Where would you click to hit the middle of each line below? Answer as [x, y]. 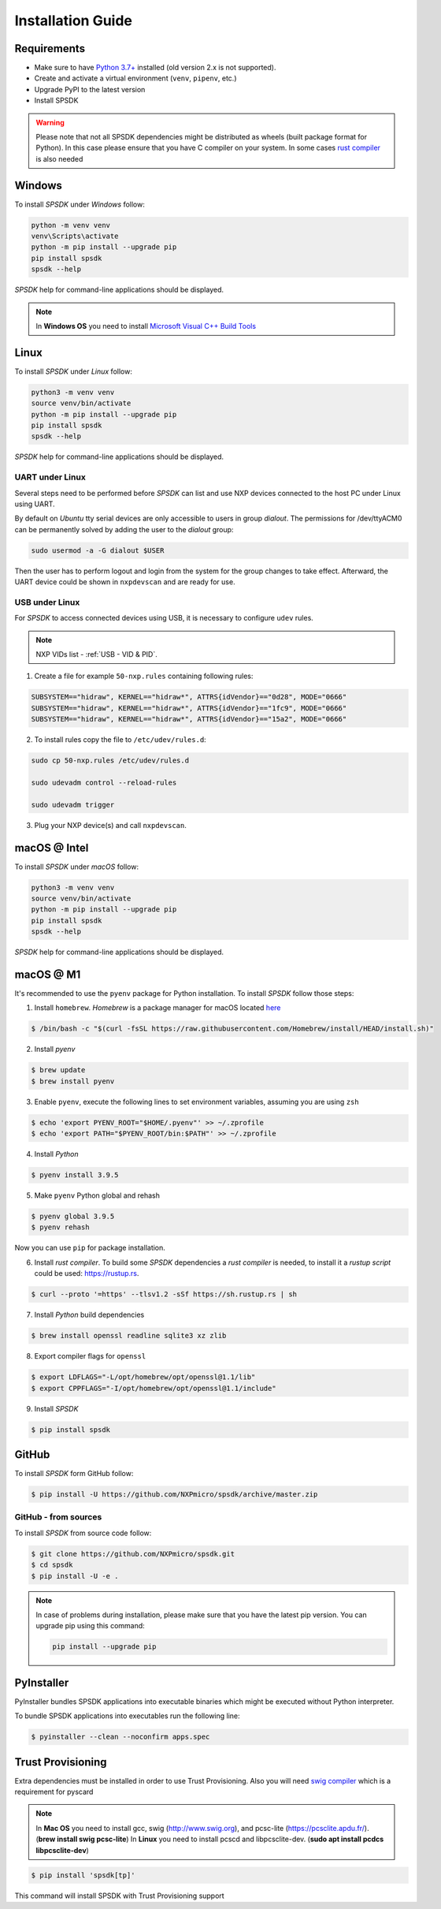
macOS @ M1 [48, 974]
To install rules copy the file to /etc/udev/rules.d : [120, 740]
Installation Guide [74, 21]
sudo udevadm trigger [73, 805]
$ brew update [58, 1070]
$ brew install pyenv [73, 1081]
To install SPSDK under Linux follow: [74, 371]
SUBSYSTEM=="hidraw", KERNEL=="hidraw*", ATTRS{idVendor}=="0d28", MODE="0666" [189, 697]
